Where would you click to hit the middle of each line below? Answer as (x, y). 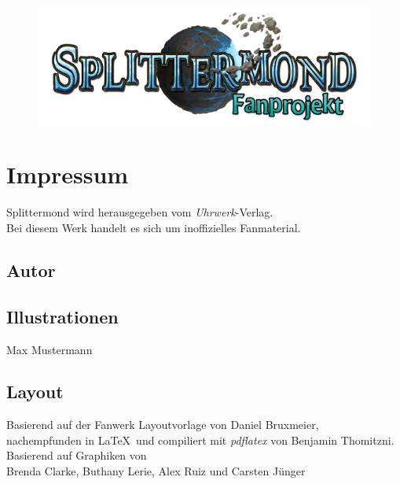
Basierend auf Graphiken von (77, 455)
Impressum (68, 174)
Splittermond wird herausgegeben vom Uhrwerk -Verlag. (140, 212)
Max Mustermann (50, 349)
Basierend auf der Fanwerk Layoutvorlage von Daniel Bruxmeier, (163, 425)
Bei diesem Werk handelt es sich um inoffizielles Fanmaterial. (154, 227)
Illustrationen (62, 316)
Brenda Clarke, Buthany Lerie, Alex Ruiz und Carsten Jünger (156, 471)
